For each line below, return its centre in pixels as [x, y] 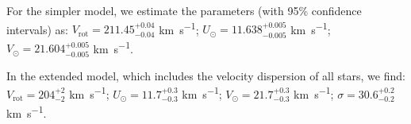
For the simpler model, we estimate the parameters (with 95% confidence [184, 10]
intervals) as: [37, 29]
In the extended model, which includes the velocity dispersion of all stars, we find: [206, 75]
